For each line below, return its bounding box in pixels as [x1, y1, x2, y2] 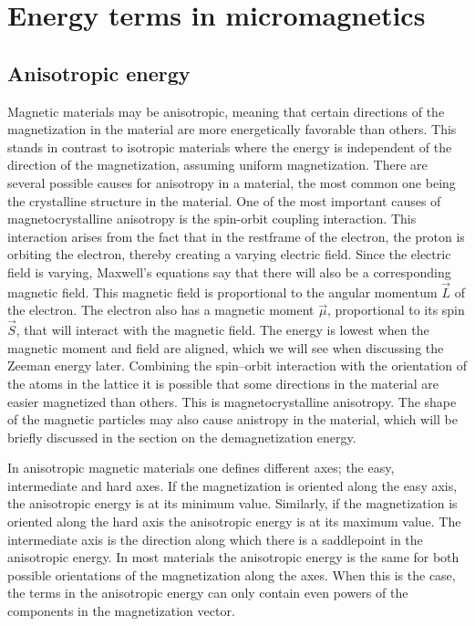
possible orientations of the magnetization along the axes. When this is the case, [7, 565, 456, 584]
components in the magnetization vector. [7, 601, 235, 621]
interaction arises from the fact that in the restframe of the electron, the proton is [7, 226, 465, 245]
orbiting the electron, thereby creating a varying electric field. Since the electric [7, 245, 451, 264]
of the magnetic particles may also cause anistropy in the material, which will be [7, 410, 458, 429]
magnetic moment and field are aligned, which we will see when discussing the [7, 338, 444, 357]
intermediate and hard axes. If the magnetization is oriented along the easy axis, [7, 475, 458, 495]
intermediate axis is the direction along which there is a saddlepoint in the [7, 529, 423, 548]
